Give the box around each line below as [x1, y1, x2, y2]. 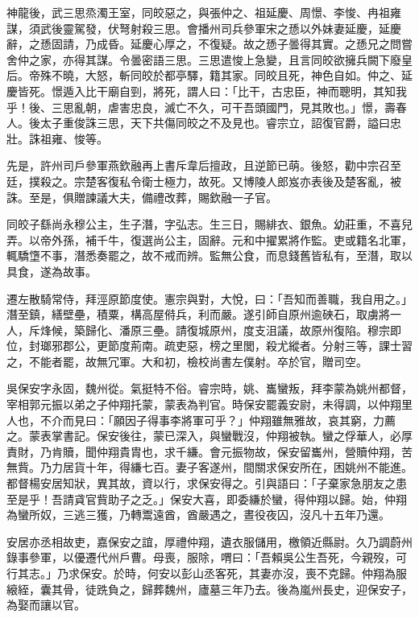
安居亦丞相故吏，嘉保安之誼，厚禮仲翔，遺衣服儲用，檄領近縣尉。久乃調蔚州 [6, 533, 413, 550]
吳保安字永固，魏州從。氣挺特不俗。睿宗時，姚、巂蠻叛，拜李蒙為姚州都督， [6, 380, 413, 397]
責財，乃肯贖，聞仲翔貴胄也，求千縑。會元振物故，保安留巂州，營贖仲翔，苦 [6, 443, 413, 459]
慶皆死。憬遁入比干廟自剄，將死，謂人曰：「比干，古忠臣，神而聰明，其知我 [6, 82, 407, 99]
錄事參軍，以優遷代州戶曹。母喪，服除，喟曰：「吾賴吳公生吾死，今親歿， [6, 549, 396, 566]
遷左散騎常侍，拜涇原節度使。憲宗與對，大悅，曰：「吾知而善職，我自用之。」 [6, 290, 413, 307]
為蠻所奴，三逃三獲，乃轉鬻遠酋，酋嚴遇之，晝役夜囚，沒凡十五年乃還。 [6, 506, 390, 523]
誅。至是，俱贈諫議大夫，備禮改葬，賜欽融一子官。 [6, 188, 277, 205]
